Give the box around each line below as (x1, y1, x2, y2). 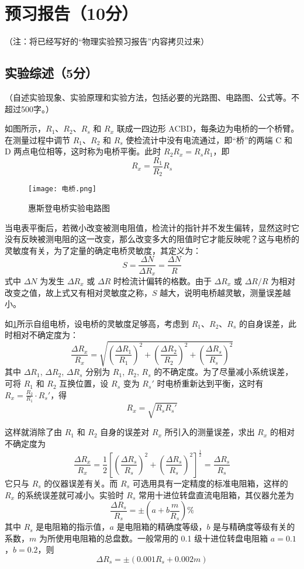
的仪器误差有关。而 (44, 477, 118, 489)
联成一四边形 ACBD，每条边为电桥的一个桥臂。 (116, 122, 299, 135)
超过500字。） (5, 102, 54, 115)
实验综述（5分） (5, 64, 98, 82)
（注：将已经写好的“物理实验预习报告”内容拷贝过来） (5, 35, 209, 47)
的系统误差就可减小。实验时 (17, 488, 124, 501)
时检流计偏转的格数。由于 (113, 274, 212, 287)
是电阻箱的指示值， (36, 520, 110, 533)
